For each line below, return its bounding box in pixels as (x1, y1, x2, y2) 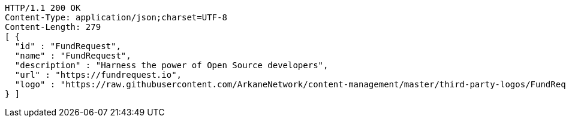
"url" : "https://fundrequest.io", (14, 70, 182, 80)
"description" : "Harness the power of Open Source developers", (14, 60, 329, 70)
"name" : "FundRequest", (14, 51, 131, 60)
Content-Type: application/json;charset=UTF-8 (5, 13, 227, 22)
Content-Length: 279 (5, 22, 101, 32)
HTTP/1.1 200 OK (5, 3, 81, 13)
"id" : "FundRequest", (14, 41, 121, 51)
